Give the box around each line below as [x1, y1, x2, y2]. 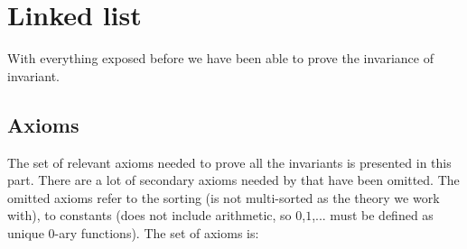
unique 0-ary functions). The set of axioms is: [7, 223, 259, 242]
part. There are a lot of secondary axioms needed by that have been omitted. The [7, 171, 460, 189]
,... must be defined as [312, 206, 434, 225]
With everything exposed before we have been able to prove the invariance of [7, 49, 434, 68]
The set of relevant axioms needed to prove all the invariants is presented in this [7, 152, 452, 171]
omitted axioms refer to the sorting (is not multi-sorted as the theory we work [7, 188, 440, 207]
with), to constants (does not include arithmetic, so [7, 206, 292, 225]
